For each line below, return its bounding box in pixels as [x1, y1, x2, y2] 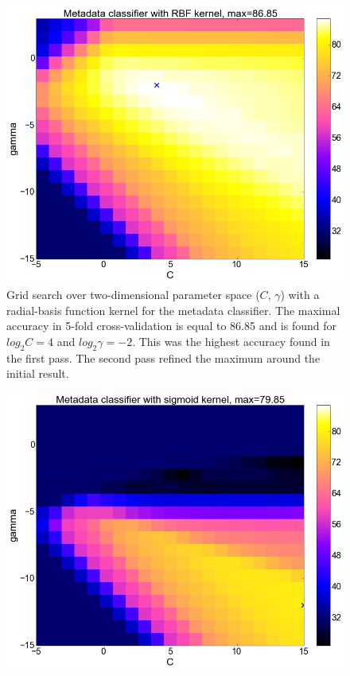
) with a [280, 286, 320, 303]
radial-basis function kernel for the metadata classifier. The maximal [6, 301, 340, 318]
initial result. [6, 365, 69, 382]
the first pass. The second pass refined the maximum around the [6, 349, 321, 366]
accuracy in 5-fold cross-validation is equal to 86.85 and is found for [6, 317, 337, 334]
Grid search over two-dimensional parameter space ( [6, 286, 260, 303]
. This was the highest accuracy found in [132, 332, 330, 349]
